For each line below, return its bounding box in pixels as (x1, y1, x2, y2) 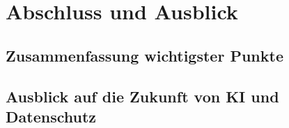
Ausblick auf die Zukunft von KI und (6, 85, 279, 107)
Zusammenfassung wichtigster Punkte (6, 44, 283, 66)
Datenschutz (6, 105, 97, 127)
